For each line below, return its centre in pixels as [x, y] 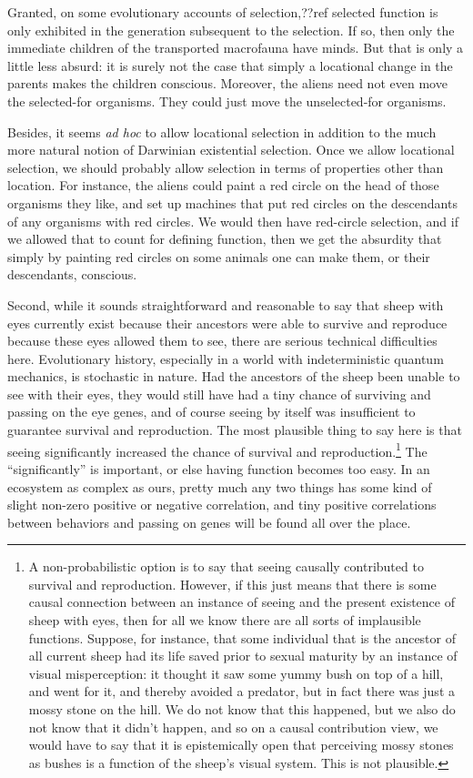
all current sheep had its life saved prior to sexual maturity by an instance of [243, 656]
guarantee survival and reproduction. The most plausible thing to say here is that [235, 430]
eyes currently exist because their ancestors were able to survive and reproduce [227, 323]
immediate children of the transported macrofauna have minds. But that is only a [236, 48]
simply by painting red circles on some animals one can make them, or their [219, 256]
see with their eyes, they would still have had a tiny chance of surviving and [219, 394]
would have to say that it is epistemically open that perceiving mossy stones [241, 745]
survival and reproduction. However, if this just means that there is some [232, 584]
